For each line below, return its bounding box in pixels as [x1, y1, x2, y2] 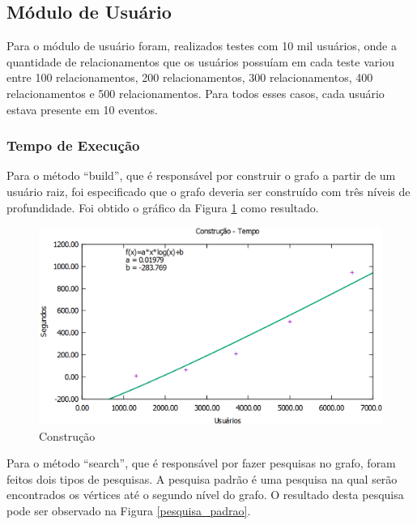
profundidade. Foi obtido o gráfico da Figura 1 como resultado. [6, 198, 319, 216]
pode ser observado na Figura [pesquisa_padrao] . [6, 502, 251, 519]
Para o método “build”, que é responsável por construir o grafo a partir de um [6, 167, 396, 184]
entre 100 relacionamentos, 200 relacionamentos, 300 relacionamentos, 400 [6, 69, 373, 86]
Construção [39, 427, 96, 444]
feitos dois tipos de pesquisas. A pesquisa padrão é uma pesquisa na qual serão [6, 470, 398, 487]
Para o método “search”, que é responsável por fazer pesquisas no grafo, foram [6, 455, 396, 472]
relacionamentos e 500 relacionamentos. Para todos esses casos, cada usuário [6, 84, 385, 101]
